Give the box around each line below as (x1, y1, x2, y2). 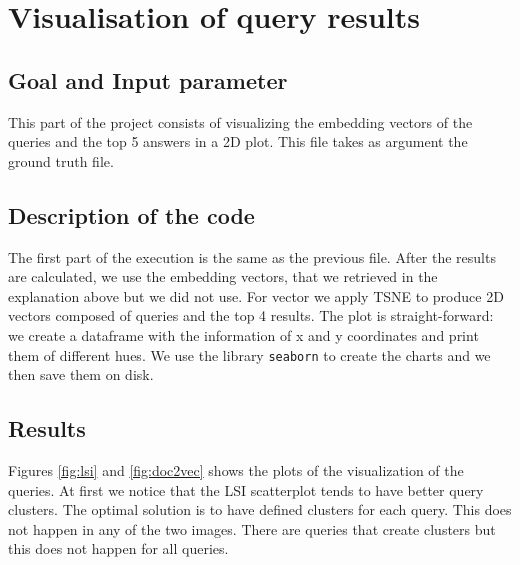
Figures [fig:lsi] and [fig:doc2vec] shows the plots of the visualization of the (8, 459, 464, 480)
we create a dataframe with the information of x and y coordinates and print (8, 324, 479, 345)
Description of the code (8, 199, 255, 230)
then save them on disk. (8, 364, 154, 385)
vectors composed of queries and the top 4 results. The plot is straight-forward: (8, 305, 494, 326)
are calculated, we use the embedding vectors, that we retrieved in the (8, 266, 438, 287)
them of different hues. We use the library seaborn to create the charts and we (8, 344, 491, 365)
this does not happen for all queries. (8, 538, 229, 559)
